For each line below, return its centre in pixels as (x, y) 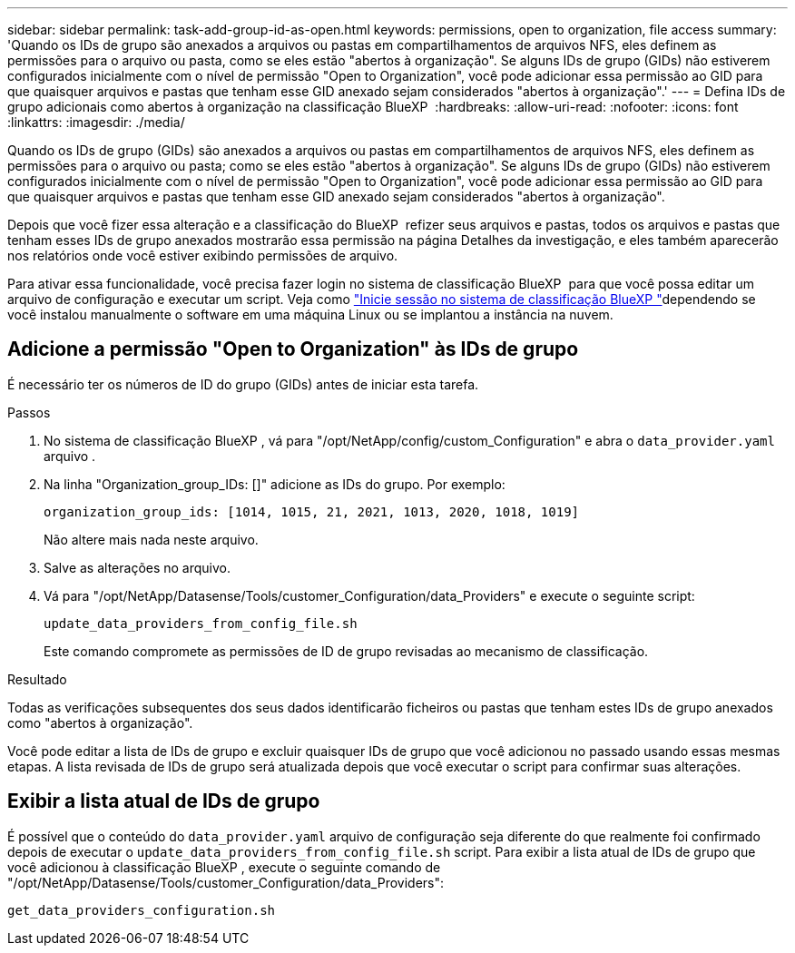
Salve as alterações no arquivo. (137, 567)
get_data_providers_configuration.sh (142, 910)
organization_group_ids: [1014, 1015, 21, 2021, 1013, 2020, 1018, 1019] (312, 511)
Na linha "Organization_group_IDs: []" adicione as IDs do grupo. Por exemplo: (275, 484)
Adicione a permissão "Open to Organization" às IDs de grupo (293, 349)
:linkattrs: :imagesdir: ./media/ (96, 122)
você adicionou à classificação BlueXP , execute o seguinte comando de (224, 867)
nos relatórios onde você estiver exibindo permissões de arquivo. (203, 255)
